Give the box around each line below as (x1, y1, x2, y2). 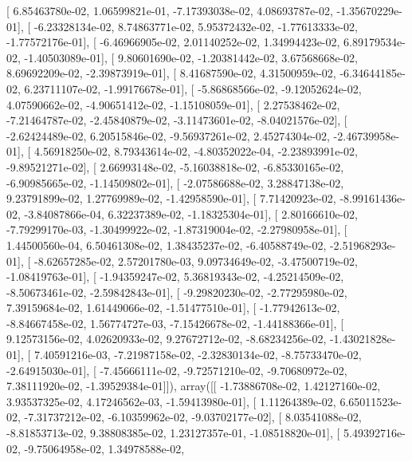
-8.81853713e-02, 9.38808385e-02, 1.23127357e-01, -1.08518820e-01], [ (6, 424, 340, 441)
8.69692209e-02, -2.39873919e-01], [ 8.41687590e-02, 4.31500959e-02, (6, 65, 336, 81)
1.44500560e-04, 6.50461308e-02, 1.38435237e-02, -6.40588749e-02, (6, 236, 327, 253)
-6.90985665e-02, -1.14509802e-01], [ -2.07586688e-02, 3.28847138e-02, (6, 174, 344, 191)
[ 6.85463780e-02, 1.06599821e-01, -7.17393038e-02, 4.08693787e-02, (6, 2, 333, 18)
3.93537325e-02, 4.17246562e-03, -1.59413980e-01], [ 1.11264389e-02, (6, 393, 336, 409)
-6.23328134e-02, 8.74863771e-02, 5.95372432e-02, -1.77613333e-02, (33, 18, 358, 34)
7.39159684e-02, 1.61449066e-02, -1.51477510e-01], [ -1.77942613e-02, (6, 299, 340, 316)
